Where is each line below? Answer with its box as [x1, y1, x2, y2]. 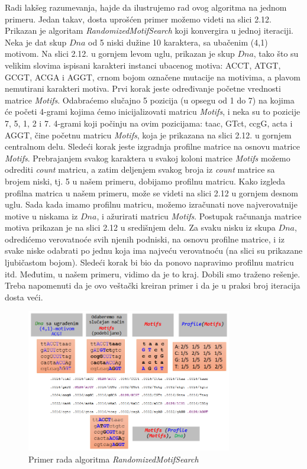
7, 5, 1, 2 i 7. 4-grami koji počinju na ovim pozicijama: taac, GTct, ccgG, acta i [5, 117, 293, 129]
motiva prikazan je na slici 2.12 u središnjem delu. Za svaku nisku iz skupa [5, 221, 276, 234]
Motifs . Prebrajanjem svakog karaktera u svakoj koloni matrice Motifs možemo [5, 151, 290, 164]
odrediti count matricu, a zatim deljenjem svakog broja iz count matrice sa [5, 163, 275, 176]
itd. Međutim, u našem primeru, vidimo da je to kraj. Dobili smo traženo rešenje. [5, 267, 300, 280]
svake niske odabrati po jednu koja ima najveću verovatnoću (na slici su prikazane [5, 244, 303, 257]
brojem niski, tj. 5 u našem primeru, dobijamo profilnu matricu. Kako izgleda [5, 174, 286, 187]
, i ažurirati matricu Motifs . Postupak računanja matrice [96, 209, 302, 222]
